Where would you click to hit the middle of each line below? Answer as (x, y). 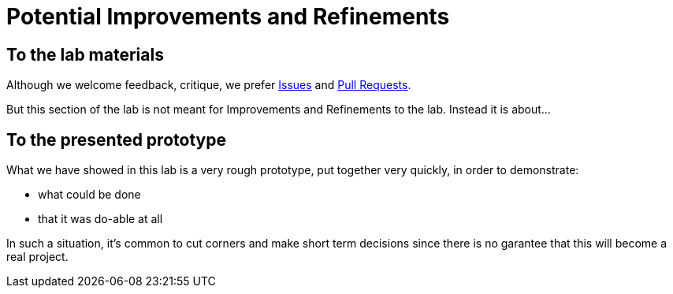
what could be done (89, 195)
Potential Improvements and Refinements (228, 17)
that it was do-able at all (100, 219)
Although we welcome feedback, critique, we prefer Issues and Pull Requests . (209, 85)
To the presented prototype (116, 140)
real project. (37, 257)
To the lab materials (85, 54)
